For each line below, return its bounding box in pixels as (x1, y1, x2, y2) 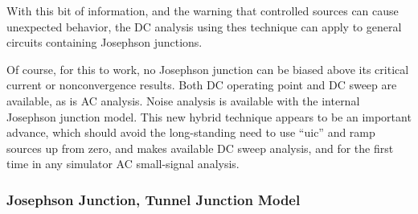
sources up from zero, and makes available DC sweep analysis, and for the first (6, 139, 394, 156)
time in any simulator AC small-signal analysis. (6, 155, 240, 172)
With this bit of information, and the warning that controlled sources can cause (6, 2, 399, 19)
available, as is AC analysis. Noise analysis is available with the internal (6, 92, 360, 109)
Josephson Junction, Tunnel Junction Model (6, 189, 301, 209)
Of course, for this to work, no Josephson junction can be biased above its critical (6, 60, 409, 77)
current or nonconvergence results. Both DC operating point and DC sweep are (6, 76, 397, 93)
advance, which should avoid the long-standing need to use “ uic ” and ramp (6, 124, 375, 141)
